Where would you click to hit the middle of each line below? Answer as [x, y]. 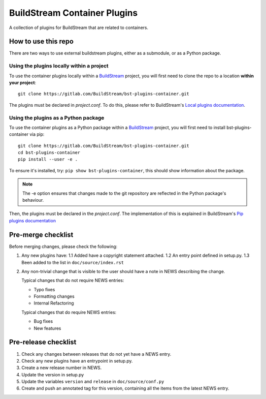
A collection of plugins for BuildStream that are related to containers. [79, 28]
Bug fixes [43, 321]
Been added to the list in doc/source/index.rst [73, 262]
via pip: [37, 134]
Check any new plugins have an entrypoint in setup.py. [77, 361]
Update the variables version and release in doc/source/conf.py [93, 382]
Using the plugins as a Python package [57, 118]
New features [48, 328]
